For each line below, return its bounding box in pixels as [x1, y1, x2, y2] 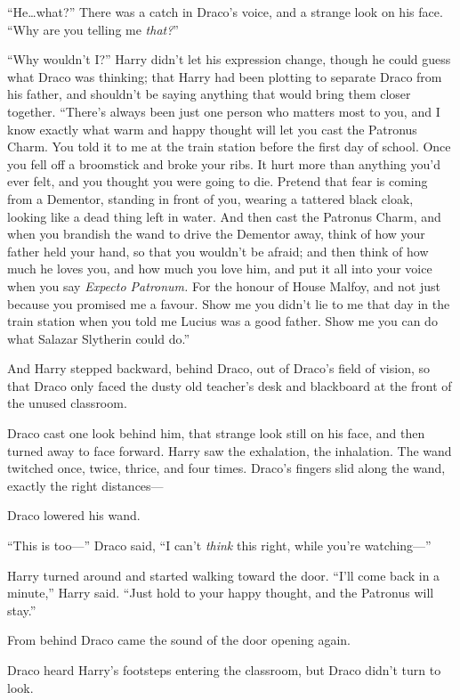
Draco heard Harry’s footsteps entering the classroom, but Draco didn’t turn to [7, 661, 441, 679]
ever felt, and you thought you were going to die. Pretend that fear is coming [7, 172, 428, 191]
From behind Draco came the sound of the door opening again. [7, 631, 351, 649]
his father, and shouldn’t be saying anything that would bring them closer [7, 85, 411, 103]
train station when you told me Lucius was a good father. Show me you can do [7, 312, 438, 330]
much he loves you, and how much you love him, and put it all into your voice [7, 259, 432, 278]
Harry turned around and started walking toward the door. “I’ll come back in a [7, 566, 440, 584]
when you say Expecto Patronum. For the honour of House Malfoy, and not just [7, 276, 440, 295]
